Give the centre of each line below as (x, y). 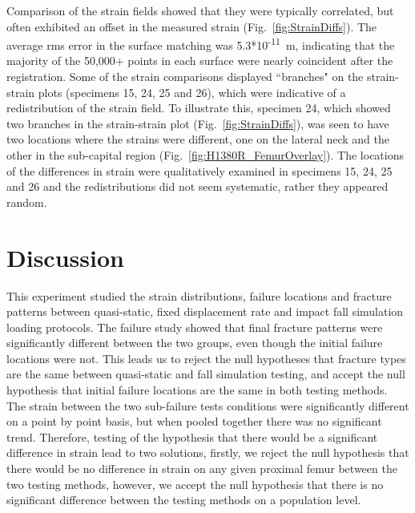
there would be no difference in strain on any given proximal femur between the (202, 469)
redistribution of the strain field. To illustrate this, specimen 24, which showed (199, 108)
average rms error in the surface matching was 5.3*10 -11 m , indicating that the (201, 44)
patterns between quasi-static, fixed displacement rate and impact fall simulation (205, 311)
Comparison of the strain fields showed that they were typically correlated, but (200, 10)
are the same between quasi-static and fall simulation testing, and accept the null (206, 374)
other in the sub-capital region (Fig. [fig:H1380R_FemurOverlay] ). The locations (205, 155)
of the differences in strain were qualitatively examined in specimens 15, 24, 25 (199, 170)
